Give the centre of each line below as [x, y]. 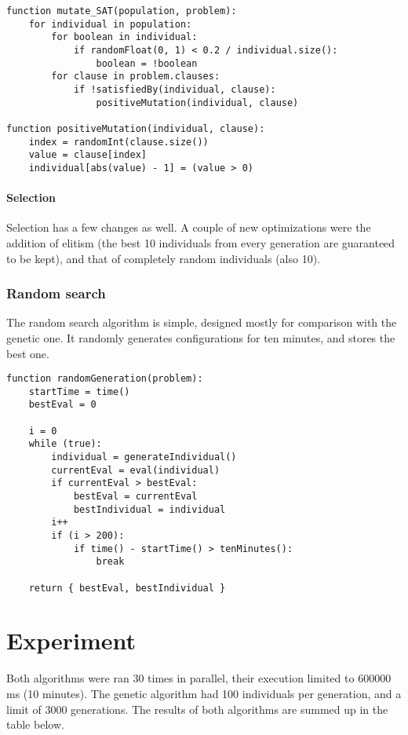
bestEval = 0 [62, 405]
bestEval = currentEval [135, 497]
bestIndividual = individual [149, 509]
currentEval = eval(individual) [136, 470]
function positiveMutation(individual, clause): [136, 128]
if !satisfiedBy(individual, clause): [175, 89]
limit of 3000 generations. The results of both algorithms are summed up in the [197, 709]
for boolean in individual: [124, 37]
